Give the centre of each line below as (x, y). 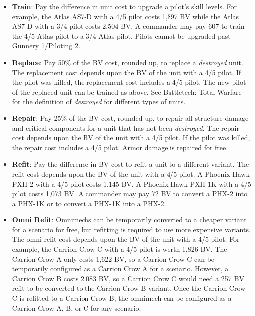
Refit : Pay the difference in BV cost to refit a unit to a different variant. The (130, 164)
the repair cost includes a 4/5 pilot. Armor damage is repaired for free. (120, 147)
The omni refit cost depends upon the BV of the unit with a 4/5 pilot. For (126, 239)
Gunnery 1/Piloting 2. (46, 46)
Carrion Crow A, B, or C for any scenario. (77, 307)
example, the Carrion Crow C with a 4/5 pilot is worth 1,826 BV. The (120, 249)
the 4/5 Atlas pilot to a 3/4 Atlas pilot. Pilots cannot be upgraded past (121, 36)
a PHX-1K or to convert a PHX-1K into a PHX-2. (89, 203)
